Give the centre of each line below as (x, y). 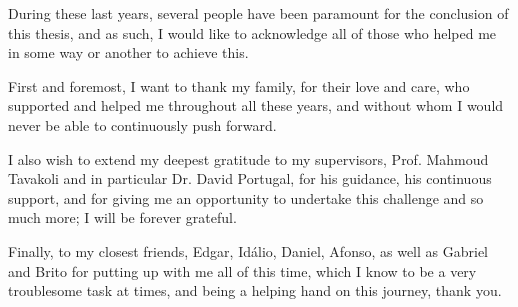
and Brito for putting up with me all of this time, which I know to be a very (242, 270)
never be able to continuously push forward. (142, 124)
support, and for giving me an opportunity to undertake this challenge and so (246, 197)
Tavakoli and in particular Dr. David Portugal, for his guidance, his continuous (250, 178)
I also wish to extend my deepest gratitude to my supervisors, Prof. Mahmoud (248, 158)
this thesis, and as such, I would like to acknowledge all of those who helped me (252, 32)
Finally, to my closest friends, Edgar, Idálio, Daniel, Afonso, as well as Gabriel (248, 250)
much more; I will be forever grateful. (122, 217)
